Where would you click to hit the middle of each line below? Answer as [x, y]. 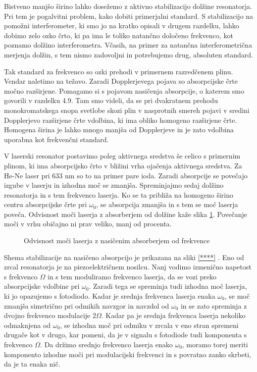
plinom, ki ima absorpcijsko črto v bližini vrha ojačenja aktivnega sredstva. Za [123, 165]
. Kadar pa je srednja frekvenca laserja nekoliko [173, 315]
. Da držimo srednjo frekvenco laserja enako [106, 344]
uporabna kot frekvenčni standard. [56, 139]
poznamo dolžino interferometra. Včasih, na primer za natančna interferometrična [128, 45]
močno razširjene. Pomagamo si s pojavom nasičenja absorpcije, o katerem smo [124, 90]
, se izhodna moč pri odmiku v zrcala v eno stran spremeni [149, 325]
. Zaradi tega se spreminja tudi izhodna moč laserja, [168, 286]
